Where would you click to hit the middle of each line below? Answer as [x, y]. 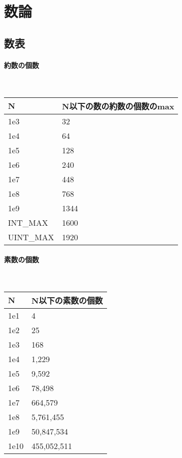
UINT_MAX [31, 237]
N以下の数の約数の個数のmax [118, 106]
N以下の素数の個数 [67, 300]
